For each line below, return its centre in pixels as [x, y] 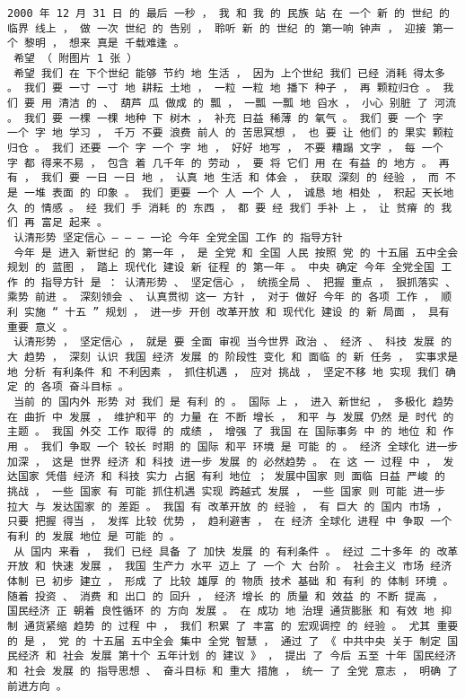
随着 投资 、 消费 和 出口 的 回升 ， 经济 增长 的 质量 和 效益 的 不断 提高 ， [225, 596]
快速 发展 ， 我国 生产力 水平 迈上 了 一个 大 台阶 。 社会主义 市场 [238, 567]
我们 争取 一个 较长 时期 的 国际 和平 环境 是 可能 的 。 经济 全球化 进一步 [250, 447]
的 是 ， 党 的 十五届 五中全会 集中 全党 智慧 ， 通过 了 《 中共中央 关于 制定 [224, 641]
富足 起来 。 [75, 223]
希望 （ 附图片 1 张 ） [76, 58]
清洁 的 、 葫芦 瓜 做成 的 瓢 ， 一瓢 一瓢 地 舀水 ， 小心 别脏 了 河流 [257, 103]
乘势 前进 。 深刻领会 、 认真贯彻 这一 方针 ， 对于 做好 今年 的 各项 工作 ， [221, 297]
